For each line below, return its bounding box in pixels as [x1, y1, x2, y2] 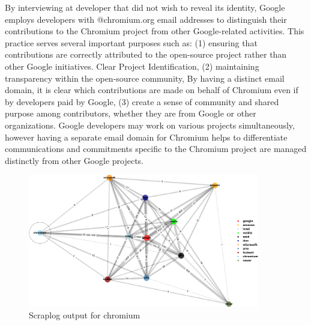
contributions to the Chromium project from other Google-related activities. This [5, 25, 304, 37]
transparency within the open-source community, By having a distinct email [5, 71, 285, 84]
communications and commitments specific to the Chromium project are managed [5, 142, 307, 155]
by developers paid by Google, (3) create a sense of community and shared [5, 95, 279, 108]
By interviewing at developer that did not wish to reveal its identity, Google [5, 1, 285, 13]
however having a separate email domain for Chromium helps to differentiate [5, 130, 288, 143]
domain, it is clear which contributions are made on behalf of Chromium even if [5, 84, 298, 96]
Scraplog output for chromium [29, 309, 140, 321]
